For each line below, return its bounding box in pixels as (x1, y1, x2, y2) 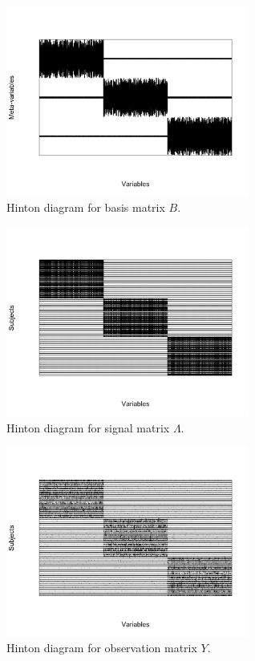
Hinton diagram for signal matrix (6, 419, 170, 436)
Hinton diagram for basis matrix (6, 199, 165, 216)
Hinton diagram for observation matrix (6, 639, 197, 656)
